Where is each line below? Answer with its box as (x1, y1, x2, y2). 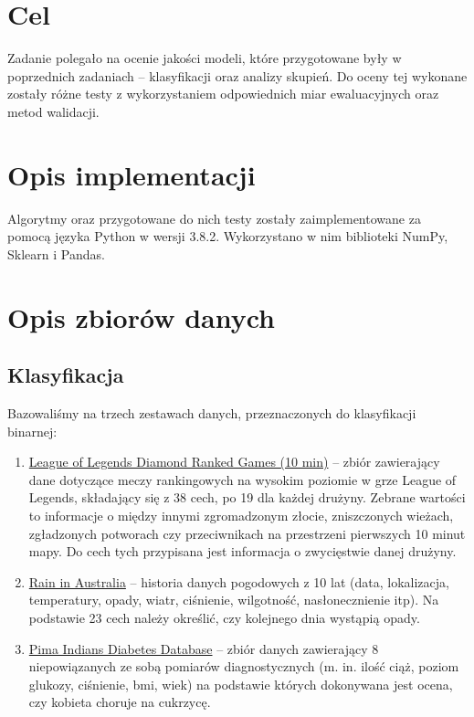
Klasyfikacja (7, 361, 124, 389)
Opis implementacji (7, 155, 256, 193)
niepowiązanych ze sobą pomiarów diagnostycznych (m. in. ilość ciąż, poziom (28, 657, 459, 676)
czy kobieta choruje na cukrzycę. (28, 692, 211, 712)
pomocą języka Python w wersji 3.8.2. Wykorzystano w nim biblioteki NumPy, (7, 227, 448, 246)
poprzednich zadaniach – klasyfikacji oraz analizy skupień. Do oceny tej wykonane (7, 66, 468, 85)
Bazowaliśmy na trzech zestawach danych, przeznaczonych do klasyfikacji (7, 403, 416, 422)
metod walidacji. (7, 101, 100, 121)
